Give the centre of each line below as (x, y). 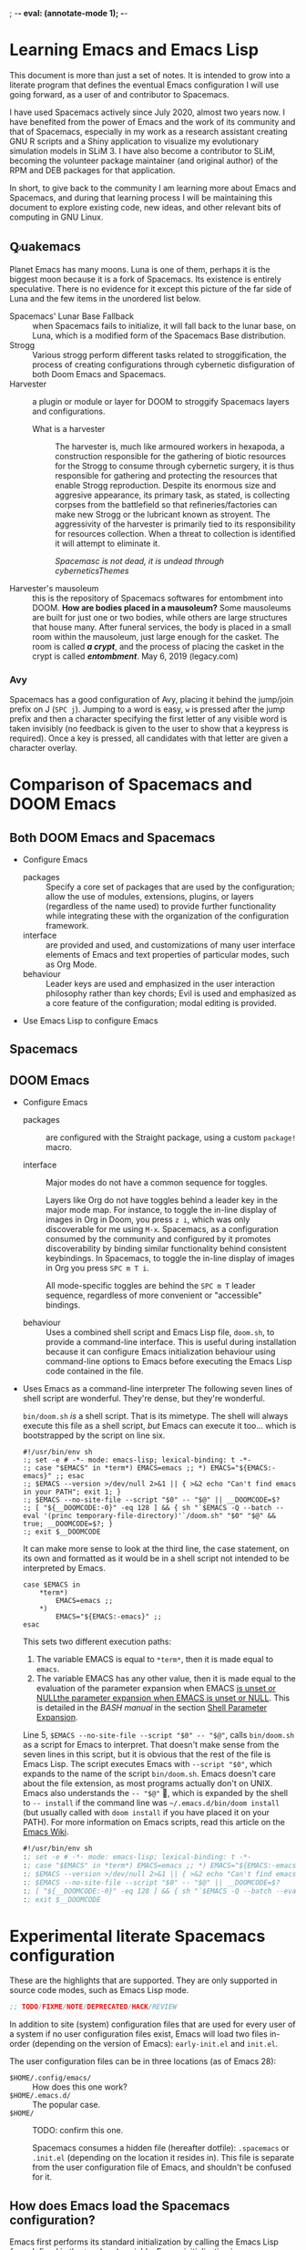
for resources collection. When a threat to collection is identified (175, 533)
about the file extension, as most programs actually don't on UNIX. (148, 1783)
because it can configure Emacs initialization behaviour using (160, 1351)
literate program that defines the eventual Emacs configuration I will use (144, 85)
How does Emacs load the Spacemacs (120, 2206)
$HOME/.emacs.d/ (40, 2096)
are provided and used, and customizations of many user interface (170, 945)
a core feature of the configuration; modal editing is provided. (161, 1003)
